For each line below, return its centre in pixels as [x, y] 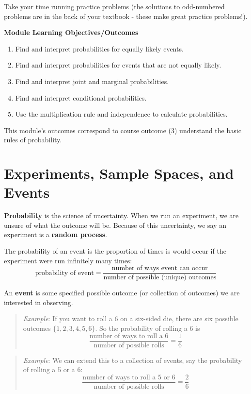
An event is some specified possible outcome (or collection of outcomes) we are [122, 293]
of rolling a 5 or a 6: [53, 369]
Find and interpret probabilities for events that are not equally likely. [118, 65]
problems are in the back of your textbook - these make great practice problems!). [126, 16]
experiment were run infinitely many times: [68, 260]
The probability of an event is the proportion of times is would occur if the [115, 251]
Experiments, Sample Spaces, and [119, 173]
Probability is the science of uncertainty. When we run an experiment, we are [121, 215]
